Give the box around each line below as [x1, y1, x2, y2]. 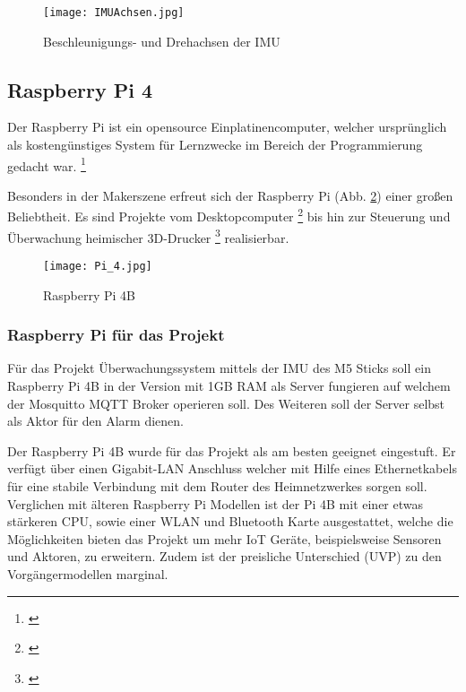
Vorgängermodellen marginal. [7, 564, 168, 583]
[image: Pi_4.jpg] [43, 259, 152, 272]
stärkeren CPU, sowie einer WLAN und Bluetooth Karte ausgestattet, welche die [7, 512, 453, 531]
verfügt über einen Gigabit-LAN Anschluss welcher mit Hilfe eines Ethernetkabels [7, 459, 457, 478]
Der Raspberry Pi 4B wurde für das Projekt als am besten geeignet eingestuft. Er [7, 441, 456, 460]
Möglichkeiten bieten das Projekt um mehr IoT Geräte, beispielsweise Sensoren [7, 529, 442, 548]
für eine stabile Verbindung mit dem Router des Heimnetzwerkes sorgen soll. [7, 477, 427, 496]
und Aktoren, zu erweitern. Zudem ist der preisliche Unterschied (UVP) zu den [7, 547, 442, 566]
